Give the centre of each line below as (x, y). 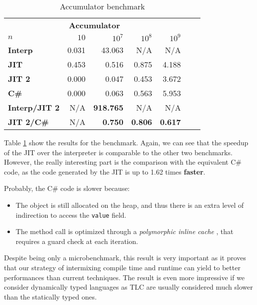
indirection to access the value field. (71, 214)
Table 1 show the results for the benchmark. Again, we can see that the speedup (126, 142)
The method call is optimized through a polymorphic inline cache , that (125, 231)
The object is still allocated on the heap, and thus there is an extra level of (130, 205)
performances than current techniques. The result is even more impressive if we (124, 277)
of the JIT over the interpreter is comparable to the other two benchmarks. (118, 152)
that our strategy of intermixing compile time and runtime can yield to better (122, 267)
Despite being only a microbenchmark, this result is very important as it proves (125, 258)
